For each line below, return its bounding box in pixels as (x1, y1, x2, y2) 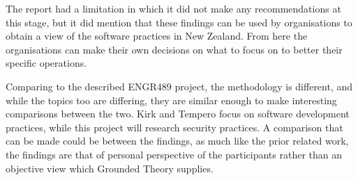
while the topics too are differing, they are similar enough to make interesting (6, 92, 337, 107)
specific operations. (6, 56, 87, 70)
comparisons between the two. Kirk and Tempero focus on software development (6, 106, 350, 121)
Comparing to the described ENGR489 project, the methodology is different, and (6, 79, 353, 93)
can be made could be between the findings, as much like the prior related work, (6, 133, 349, 148)
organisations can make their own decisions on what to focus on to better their (6, 42, 343, 56)
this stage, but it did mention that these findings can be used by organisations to (6, 15, 352, 29)
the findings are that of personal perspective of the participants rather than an (6, 147, 343, 161)
